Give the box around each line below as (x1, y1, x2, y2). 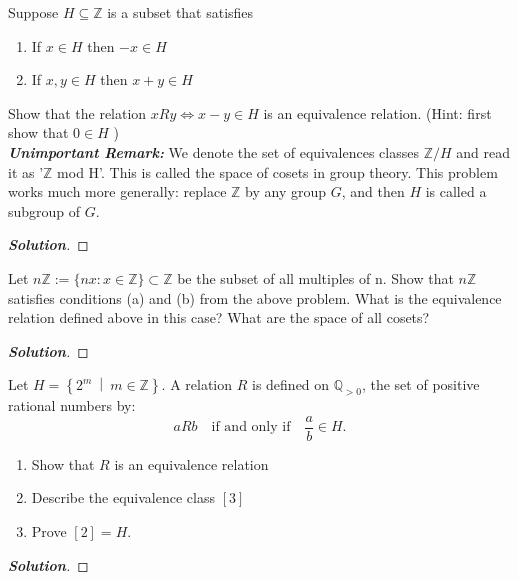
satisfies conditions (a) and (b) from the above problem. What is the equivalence (8, 287, 502, 308)
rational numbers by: (8, 395, 136, 416)
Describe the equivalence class (31, 487, 216, 508)
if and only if (211, 420, 291, 435)
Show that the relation (8, 102, 147, 123)
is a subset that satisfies (107, 2, 254, 22)
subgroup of (8, 200, 81, 221)
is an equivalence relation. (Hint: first (263, 102, 492, 123)
